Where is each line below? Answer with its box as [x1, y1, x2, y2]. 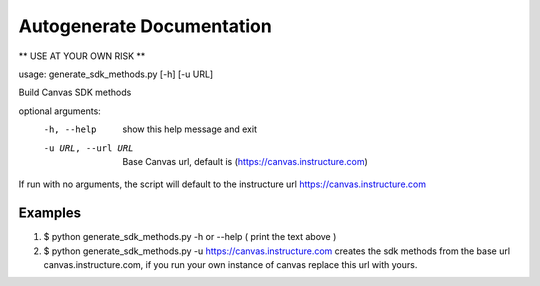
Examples [18, 205, 82, 222]
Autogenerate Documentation [18, 15, 272, 37]
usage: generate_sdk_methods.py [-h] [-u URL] [18, 68, 214, 80]
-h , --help [43, 124, 97, 135]
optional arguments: [18, 105, 102, 117]
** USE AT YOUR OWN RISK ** [18, 50, 146, 62]
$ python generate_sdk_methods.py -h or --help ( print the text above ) [43, 231, 337, 243]
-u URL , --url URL [43, 142, 134, 154]
